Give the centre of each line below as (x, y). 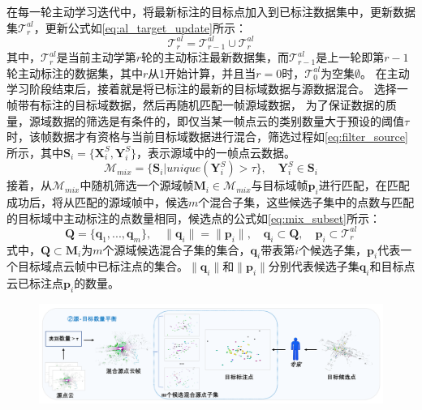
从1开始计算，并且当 (202, 73)
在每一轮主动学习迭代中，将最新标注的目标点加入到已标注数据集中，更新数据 (211, 11)
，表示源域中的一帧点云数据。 (215, 152)
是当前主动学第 (96, 57)
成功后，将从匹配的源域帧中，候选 (97, 202)
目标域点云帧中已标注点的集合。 (103, 266)
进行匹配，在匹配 (364, 185)
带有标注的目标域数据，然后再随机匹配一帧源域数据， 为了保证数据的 (201, 104)
